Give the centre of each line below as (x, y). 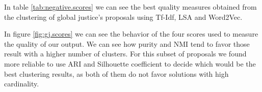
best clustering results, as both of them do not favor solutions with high (116, 73)
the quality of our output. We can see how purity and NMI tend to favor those (127, 43)
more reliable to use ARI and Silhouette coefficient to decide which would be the (130, 63)
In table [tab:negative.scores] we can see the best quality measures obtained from (130, 7)
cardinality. (22, 84)
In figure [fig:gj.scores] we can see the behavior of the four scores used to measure (131, 34)
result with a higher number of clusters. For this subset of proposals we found (125, 54)
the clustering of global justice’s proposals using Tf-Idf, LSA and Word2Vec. (123, 17)
